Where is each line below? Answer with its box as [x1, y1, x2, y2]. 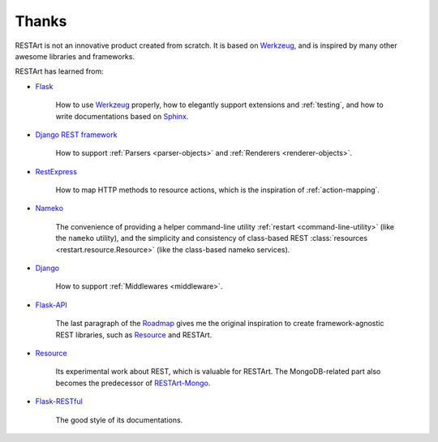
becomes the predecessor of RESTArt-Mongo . [55, 378, 211, 388]
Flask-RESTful [35, 397, 83, 406]
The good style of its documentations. [55, 414, 183, 425]
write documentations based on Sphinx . [55, 111, 189, 121]
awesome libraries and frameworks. [15, 51, 135, 61]
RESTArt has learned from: [15, 67, 105, 76]
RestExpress [35, 166, 77, 176]
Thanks [15, 12, 67, 30]
